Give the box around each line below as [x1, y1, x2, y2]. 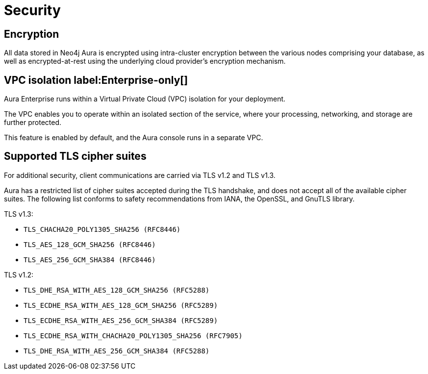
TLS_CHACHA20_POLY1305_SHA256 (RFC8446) [24, 225, 181, 233]
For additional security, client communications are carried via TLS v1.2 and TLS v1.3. [4, 171, 276, 179]
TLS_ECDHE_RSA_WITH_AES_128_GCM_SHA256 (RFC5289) [24, 301, 218, 309]
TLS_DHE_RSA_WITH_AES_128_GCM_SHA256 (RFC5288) [24, 286, 210, 294]
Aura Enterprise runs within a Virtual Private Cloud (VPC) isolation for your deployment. [4, 95, 286, 103]
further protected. [4, 118, 61, 127]
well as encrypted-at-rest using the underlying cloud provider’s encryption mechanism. [4, 57, 286, 66]
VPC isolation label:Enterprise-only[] [4, 74, 188, 86]
